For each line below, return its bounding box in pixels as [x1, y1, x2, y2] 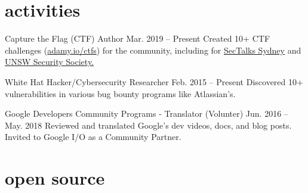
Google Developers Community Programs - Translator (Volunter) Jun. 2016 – [5, 107, 288, 120]
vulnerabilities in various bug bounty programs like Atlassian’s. [5, 87, 236, 99]
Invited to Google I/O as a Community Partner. [5, 130, 181, 143]
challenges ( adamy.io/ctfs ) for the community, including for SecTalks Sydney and [5, 43, 301, 56]
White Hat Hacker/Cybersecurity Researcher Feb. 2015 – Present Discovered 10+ [5, 75, 303, 88]
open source [5, 166, 105, 190]
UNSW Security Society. [5, 55, 94, 68]
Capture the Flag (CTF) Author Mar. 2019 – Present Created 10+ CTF [5, 32, 270, 45]
